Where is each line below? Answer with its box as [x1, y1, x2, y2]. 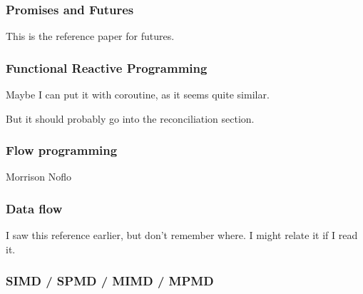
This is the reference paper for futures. [6, 29, 175, 44]
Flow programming [6, 141, 118, 159]
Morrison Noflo [6, 169, 71, 184]
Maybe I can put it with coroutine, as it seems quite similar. [6, 87, 270, 102]
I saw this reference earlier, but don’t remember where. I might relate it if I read [6, 228, 358, 243]
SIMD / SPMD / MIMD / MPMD [6, 272, 214, 290]
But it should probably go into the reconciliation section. [6, 111, 255, 126]
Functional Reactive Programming [6, 59, 208, 76]
